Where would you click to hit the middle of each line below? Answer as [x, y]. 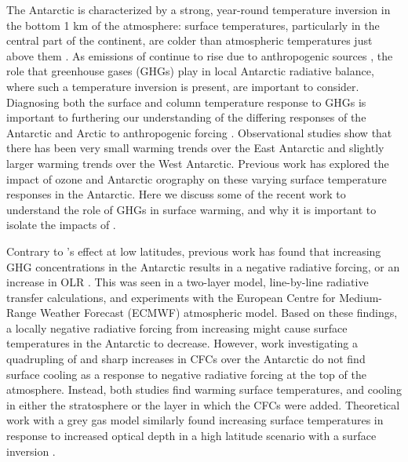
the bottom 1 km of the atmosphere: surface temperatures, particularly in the [193, 25]
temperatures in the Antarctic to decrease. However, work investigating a [182, 343]
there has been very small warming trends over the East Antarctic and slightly [195, 148]
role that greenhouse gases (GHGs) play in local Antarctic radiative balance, [190, 71]
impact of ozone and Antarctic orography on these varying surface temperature [197, 178]
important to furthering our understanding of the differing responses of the [186, 117]
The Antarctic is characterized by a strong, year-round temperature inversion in [199, 9]
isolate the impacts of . [61, 225]
